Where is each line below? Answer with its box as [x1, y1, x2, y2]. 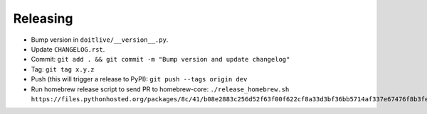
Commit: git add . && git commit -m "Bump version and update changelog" [31, 55, 290, 64]
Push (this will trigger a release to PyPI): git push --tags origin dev [31, 75, 248, 84]
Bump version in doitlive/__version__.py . [31, 35, 169, 44]
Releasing [13, 11, 73, 26]
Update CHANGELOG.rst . [31, 45, 105, 53]
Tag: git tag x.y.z [31, 64, 95, 74]
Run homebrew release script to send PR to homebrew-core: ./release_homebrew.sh [31, 85, 290, 93]
